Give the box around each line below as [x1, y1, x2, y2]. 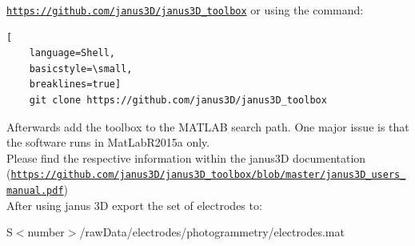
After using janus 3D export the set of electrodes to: [6, 196, 262, 213]
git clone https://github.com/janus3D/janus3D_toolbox [29, 95, 327, 107]
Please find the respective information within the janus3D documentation [6, 149, 366, 166]
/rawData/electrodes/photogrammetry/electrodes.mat [79, 224, 345, 240]
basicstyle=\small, [29, 63, 133, 75]
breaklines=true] [29, 79, 122, 91]
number [27, 224, 65, 240]
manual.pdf [6, 185, 64, 197]
